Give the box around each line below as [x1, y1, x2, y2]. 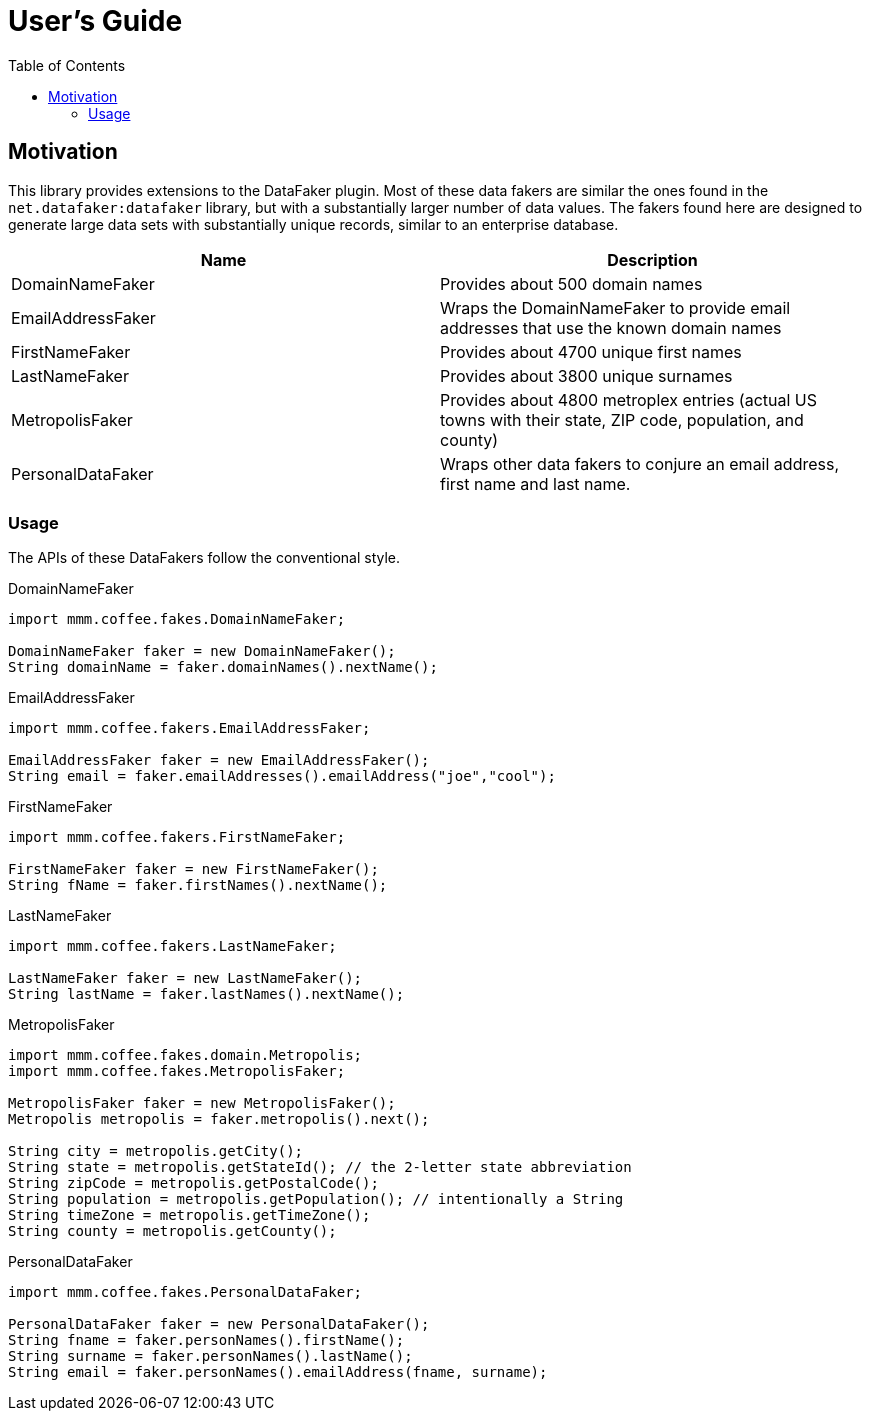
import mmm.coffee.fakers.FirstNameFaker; [8, 829, 346, 846]
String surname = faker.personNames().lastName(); [8, 1348, 413, 1365]
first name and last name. [440, 473, 631, 494]
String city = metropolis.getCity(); [8, 1143, 304, 1160]
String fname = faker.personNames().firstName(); [8, 1332, 405, 1349]
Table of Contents [8, 56, 126, 74]
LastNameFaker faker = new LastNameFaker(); [8, 970, 363, 987]
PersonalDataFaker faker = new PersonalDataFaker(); [8, 1316, 430, 1333]
